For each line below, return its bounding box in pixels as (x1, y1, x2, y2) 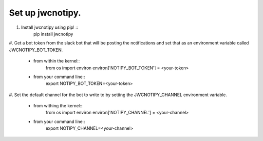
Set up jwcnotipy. (9, 7, 81, 18)
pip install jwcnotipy (33, 31, 74, 37)
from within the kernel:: (33, 58, 80, 64)
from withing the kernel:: (33, 103, 83, 109)
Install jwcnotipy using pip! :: (21, 24, 78, 30)
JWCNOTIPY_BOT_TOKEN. (9, 47, 63, 53)
